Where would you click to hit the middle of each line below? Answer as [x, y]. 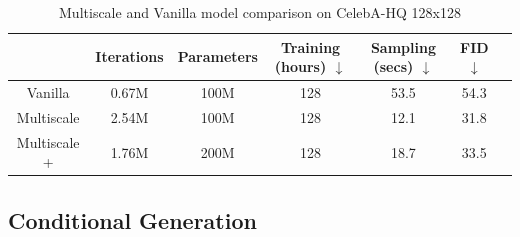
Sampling [403, 46]
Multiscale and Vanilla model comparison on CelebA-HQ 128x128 [260, 12]
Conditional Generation [132, 219]
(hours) [300, 66]
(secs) [393, 66]
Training [310, 46]
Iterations [129, 56]
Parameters [217, 56]
